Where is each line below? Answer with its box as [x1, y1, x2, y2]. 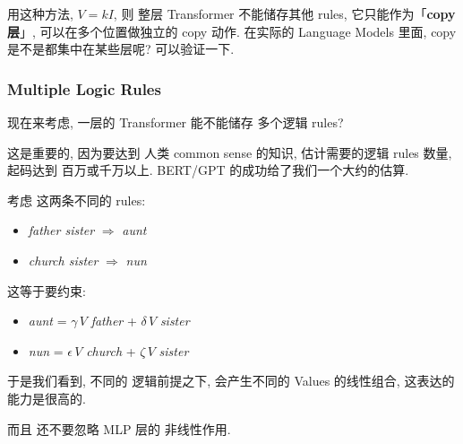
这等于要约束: [7, 281, 86, 300]
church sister [28, 250, 99, 269]
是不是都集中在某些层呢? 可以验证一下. [7, 39, 235, 58]
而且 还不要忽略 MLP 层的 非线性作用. [7, 419, 231, 438]
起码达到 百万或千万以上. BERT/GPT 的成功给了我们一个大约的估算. [7, 161, 409, 179]
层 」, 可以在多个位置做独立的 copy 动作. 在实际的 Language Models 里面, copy [7, 22, 457, 40]
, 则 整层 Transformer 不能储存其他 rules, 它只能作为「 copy [113, 4, 456, 22]
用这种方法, [7, 4, 73, 22]
